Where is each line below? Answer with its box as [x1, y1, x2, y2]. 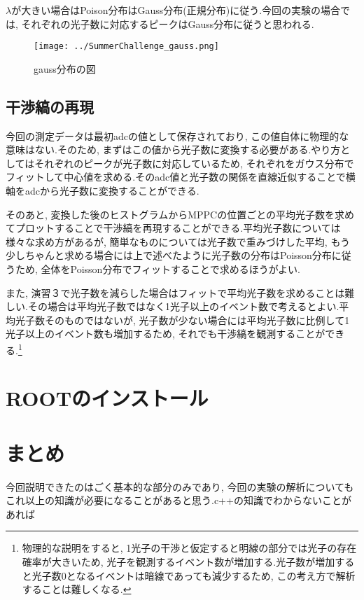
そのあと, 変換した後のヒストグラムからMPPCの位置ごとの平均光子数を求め [6, 207, 355, 221]
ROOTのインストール [6, 384, 209, 412]
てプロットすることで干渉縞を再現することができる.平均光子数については [6, 221, 341, 235]
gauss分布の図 [34, 61, 96, 76]
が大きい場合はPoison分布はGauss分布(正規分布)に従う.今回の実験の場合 [11, 3, 341, 17]
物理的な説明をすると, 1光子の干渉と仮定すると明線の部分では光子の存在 [22, 540, 357, 555]
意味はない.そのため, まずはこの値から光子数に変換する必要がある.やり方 [6, 142, 341, 157]
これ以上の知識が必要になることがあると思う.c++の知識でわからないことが [6, 493, 351, 508]
